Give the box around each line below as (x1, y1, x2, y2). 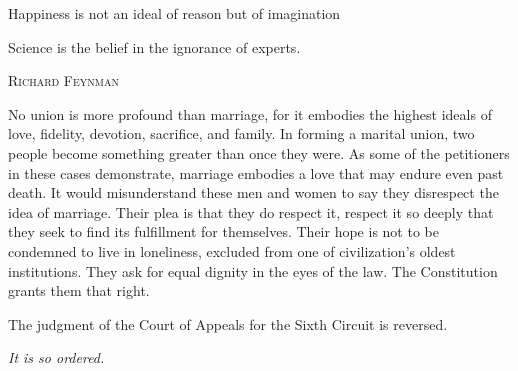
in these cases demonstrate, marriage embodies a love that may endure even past (8, 162, 504, 183)
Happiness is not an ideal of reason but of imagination (8, 3, 341, 23)
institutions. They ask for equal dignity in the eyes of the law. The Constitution (8, 260, 498, 281)
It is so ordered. (8, 347, 105, 368)
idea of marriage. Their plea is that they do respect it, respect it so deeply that (8, 201, 494, 222)
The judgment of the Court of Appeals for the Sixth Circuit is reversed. (8, 313, 448, 334)
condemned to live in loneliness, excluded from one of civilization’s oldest (8, 240, 456, 261)
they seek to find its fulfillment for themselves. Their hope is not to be (8, 221, 439, 242)
